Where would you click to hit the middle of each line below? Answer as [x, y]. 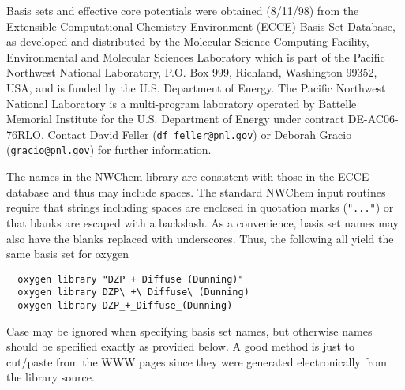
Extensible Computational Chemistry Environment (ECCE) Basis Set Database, [201, 26]
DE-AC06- [373, 119]
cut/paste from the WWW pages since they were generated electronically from [197, 361]
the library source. [51, 377]
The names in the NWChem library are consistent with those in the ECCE [188, 176]
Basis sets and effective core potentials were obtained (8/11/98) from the [183, 10]
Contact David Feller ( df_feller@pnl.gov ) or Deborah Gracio [200, 134]
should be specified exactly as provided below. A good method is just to [181, 346]
